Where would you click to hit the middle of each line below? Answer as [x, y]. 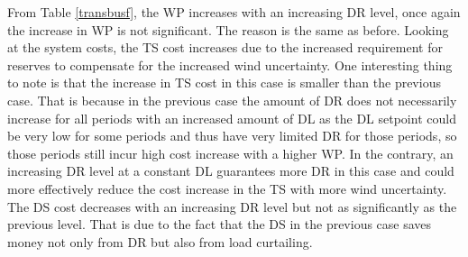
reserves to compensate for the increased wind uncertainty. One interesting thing [230, 64]
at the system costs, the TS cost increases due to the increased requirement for [225, 47]
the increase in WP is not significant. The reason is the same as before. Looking [228, 29]
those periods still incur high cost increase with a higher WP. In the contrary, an [230, 153]
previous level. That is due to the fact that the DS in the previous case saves [220, 224]
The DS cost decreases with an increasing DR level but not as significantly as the [232, 206]
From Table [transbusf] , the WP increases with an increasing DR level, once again [234, 12]
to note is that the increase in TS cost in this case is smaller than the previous [224, 83]
